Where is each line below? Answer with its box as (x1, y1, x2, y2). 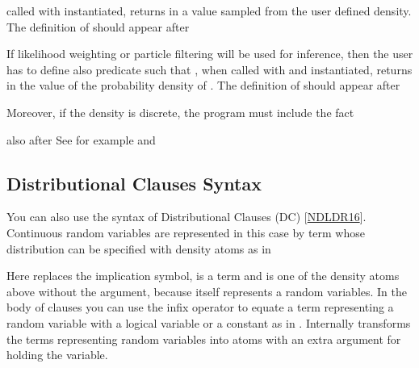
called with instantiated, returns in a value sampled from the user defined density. (6, 2, 412, 19)
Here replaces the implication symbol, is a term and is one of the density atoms (6, 267, 400, 284)
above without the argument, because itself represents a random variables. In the (6, 282, 408, 299)
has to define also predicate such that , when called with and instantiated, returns (6, 61, 413, 77)
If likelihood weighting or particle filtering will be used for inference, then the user (6, 45, 413, 62)
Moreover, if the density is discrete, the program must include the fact (6, 103, 354, 120)
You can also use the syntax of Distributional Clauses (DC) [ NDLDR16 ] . (6, 208, 367, 225)
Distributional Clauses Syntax (6, 170, 262, 195)
